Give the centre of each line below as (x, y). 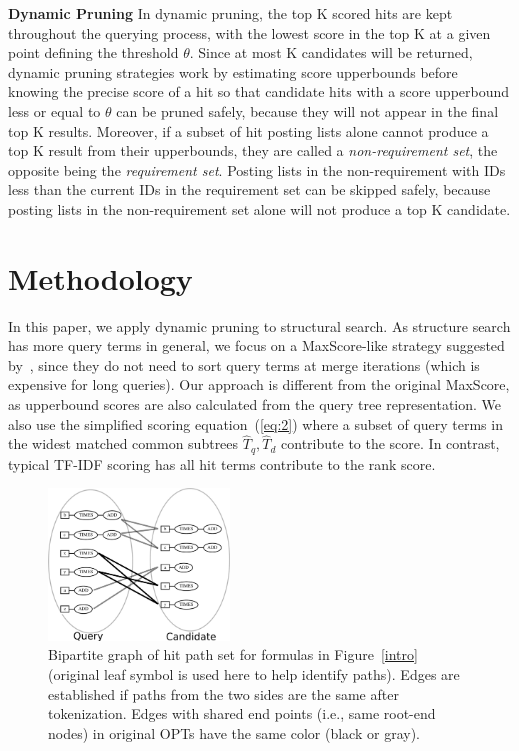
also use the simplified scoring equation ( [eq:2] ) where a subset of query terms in (255, 423)
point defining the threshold (93, 52)
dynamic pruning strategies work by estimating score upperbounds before (233, 71)
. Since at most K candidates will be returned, (331, 52)
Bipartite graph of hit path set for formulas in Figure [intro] (233, 654)
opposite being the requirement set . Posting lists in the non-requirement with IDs (257, 169)
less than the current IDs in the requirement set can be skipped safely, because (249, 189)
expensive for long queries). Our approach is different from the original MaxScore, (259, 384)
